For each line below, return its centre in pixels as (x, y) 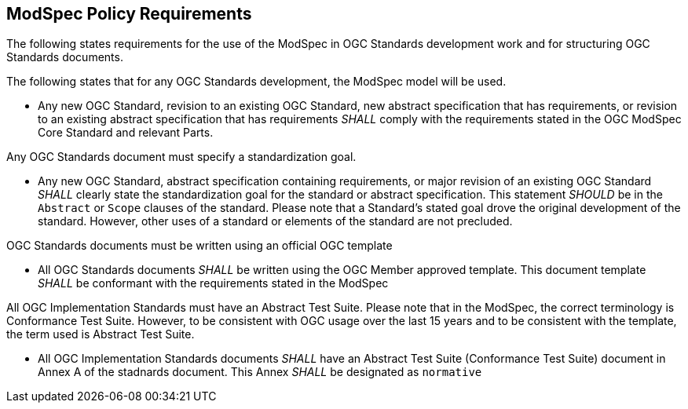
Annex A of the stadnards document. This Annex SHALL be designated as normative (260, 372)
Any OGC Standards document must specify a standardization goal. (181, 157)
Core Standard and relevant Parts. (126, 133)
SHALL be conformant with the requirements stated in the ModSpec (213, 283)
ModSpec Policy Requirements (129, 14)
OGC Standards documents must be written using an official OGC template (199, 246)
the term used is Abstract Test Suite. (101, 334)
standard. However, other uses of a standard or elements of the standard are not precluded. (275, 221)
